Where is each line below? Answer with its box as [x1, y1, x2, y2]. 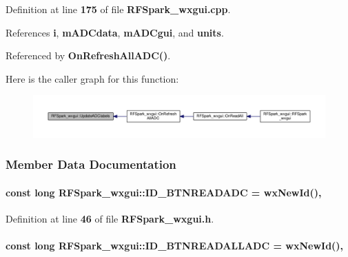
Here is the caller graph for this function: [6, 71, 179, 85]
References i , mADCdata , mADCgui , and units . [6, 25, 224, 39]
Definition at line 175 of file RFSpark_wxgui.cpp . [6, 2, 231, 16]
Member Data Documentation [6, 156, 176, 173]
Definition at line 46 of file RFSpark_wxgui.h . [6, 211, 214, 225]
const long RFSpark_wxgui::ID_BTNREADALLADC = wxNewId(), [6, 238, 344, 253]
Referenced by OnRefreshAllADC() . [6, 48, 171, 63]
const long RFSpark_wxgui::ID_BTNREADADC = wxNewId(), [6, 185, 322, 199]
